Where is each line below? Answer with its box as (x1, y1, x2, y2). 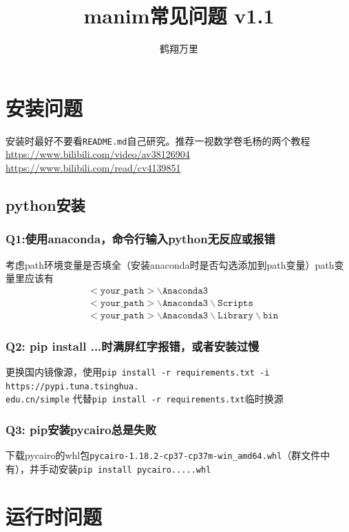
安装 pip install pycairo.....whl (58, 461, 211, 475)
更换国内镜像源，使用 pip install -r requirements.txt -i (6, 365, 270, 378)
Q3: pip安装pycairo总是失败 (6, 420, 157, 438)
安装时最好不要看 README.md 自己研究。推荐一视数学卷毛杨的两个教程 (6, 133, 310, 147)
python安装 (6, 194, 85, 215)
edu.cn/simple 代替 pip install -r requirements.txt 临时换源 (6, 391, 284, 406)
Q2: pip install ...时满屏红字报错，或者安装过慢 (6, 337, 260, 354)
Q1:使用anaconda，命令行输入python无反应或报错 (6, 230, 275, 247)
